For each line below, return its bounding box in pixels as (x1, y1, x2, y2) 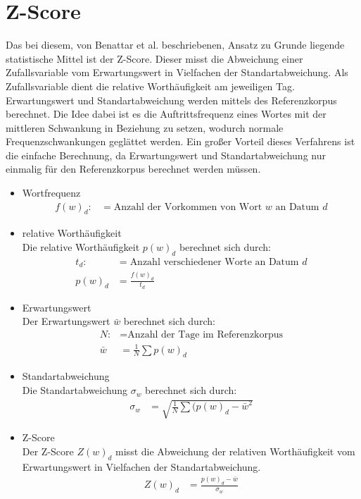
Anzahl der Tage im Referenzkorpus (127, 330, 284, 340)
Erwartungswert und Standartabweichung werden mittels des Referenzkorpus (6, 92, 337, 107)
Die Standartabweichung (22, 383, 127, 398)
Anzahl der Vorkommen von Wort (113, 202, 262, 212)
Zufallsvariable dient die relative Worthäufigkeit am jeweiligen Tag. (6, 78, 295, 93)
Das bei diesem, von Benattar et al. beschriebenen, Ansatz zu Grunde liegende (6, 37, 345, 52)
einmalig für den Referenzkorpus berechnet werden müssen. (6, 161, 261, 176)
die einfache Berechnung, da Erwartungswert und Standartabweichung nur (6, 147, 326, 162)
